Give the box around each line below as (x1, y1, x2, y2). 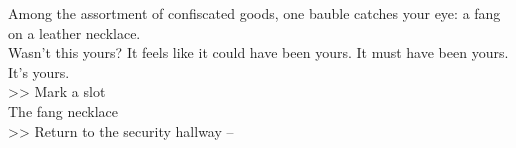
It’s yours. (8, 61, 70, 82)
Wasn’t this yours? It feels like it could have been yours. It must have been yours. (8, 42, 509, 63)
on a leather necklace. (8, 22, 141, 43)
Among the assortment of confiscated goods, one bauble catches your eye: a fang (8, 3, 501, 23)
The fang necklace (8, 100, 119, 121)
